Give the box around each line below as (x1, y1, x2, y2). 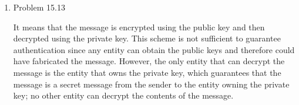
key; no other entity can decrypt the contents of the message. (13, 89, 234, 101)
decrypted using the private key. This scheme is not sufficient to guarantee (13, 32, 281, 44)
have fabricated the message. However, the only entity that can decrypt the (13, 55, 285, 67)
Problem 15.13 (13, 1, 65, 13)
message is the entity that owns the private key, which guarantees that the (13, 66, 281, 78)
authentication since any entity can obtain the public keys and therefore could (13, 43, 295, 55)
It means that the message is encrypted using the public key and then (13, 20, 265, 33)
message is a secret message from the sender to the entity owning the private (13, 78, 290, 90)
